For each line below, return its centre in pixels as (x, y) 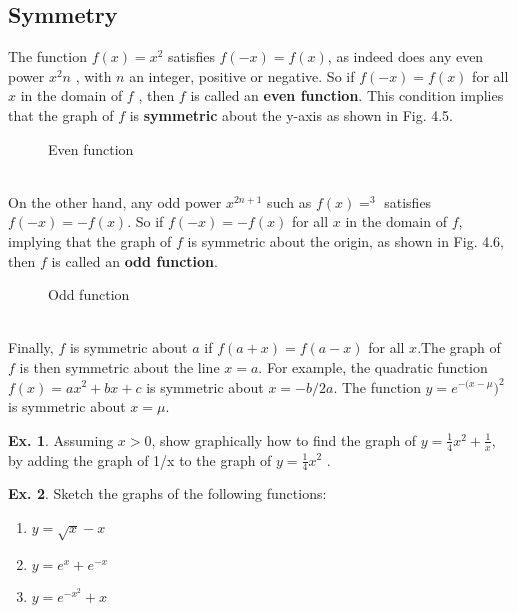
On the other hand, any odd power (115, 201)
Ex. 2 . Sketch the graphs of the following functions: (167, 493)
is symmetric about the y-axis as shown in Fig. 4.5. (291, 114)
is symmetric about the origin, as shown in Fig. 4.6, (345, 240)
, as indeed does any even (405, 56)
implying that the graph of (90, 240)
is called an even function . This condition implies (347, 95)
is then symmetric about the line (119, 366)
